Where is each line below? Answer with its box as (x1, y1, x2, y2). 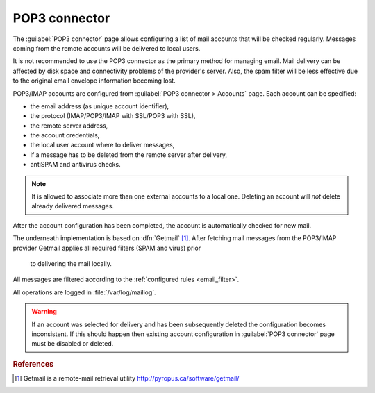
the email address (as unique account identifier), (30, 101, 169, 110)
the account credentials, (30, 131, 100, 140)
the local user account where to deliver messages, (30, 141, 175, 149)
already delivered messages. (31, 202, 115, 210)
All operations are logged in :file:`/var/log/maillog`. (12, 288, 156, 296)
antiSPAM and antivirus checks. (30, 160, 121, 169)
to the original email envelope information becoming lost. (12, 76, 176, 85)
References (12, 359, 54, 369)
